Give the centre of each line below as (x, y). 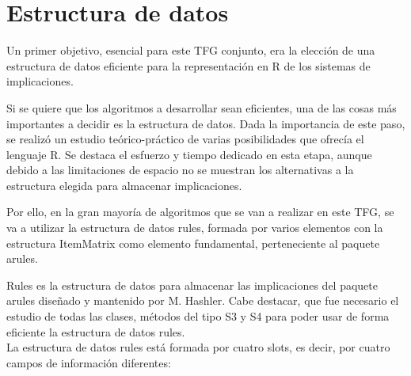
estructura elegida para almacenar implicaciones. (124, 185)
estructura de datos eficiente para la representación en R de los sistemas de (188, 65)
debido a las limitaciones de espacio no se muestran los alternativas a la (180, 170)
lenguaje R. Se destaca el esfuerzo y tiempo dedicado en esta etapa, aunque (189, 154)
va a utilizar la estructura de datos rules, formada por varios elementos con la (195, 228)
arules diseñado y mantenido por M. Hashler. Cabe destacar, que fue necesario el (203, 300)
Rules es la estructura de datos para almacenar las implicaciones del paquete (192, 285)
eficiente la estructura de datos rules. (96, 331)
